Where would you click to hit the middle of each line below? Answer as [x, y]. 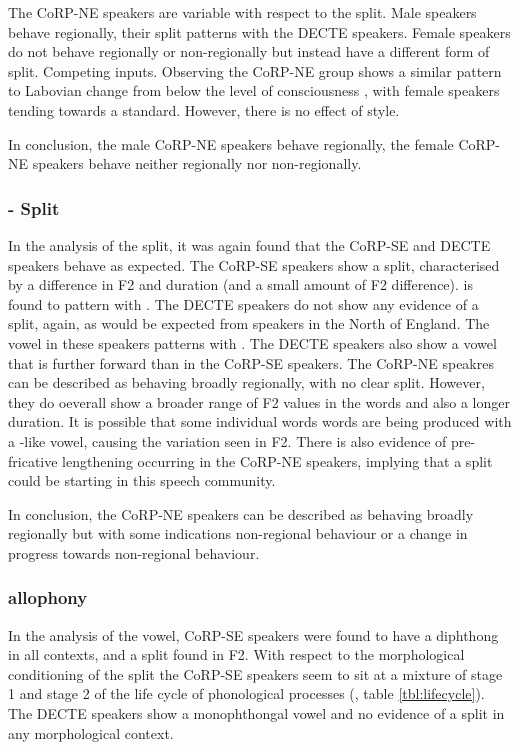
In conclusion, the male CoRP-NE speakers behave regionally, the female [231, 143]
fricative [33, 460]
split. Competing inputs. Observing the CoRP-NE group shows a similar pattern [255, 70]
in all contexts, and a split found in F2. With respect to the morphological [236, 654]
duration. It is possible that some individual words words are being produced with [260, 421]
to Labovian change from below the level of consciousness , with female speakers [254, 90]
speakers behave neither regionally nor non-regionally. [197, 163]
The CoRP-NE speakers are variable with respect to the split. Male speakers [242, 12]
